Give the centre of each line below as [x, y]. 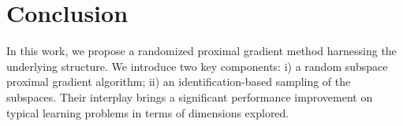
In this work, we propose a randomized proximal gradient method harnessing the [201, 51]
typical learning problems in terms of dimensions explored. [148, 112]
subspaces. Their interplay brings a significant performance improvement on [190, 96]
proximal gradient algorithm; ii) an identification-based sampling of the [179, 82]
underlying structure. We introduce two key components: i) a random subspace [197, 66]
